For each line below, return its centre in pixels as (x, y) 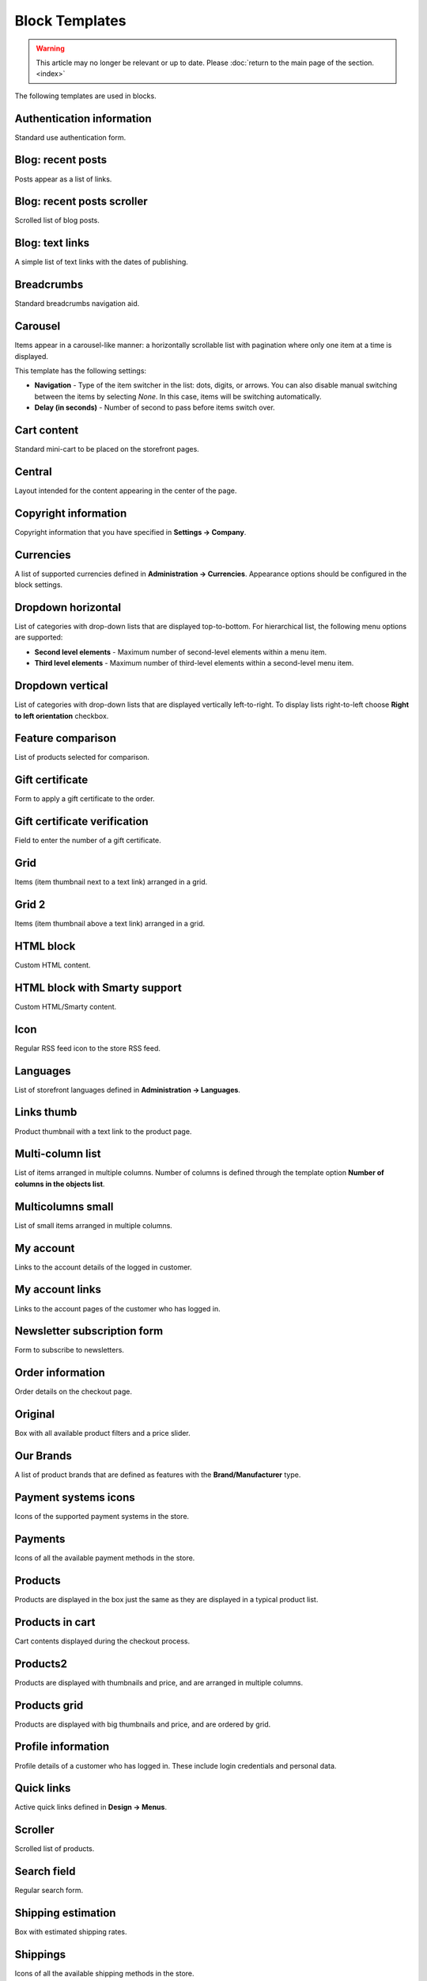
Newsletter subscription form (89, 1331)
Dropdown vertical (61, 686)
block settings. (39, 585)
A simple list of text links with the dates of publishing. (102, 262)
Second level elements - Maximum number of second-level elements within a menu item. (181, 652)
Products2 (41, 1664)
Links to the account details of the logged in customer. (104, 1267)
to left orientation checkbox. (62, 716)
